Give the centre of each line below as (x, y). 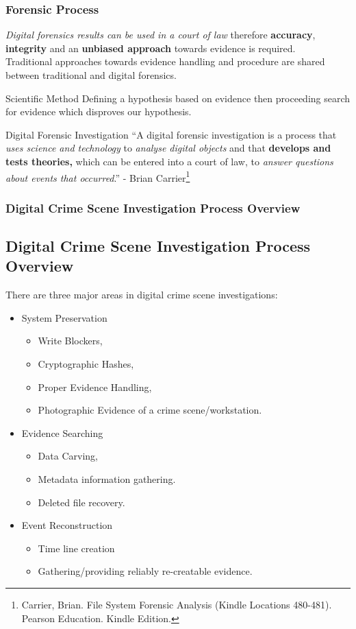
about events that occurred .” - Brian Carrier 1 (98, 176)
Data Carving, (68, 456)
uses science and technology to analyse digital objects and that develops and (168, 148)
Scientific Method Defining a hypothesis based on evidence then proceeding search (178, 98)
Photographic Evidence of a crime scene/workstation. (150, 410)
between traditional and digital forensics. (91, 75)
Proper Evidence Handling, (95, 387)
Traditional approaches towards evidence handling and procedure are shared (165, 61)
